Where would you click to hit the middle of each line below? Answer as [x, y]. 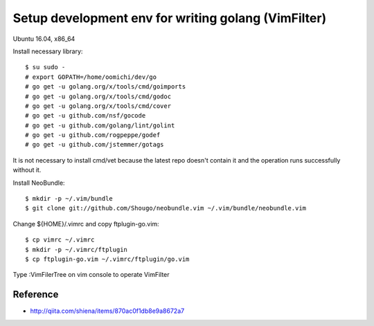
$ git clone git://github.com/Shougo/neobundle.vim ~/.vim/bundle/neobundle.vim [166, 208]
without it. [27, 170]
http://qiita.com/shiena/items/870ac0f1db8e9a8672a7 [107, 311]
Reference [36, 295]
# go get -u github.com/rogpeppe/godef [93, 135]
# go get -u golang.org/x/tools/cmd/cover [98, 106]
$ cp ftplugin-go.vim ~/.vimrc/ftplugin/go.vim [107, 259]
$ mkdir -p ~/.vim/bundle [69, 199]
